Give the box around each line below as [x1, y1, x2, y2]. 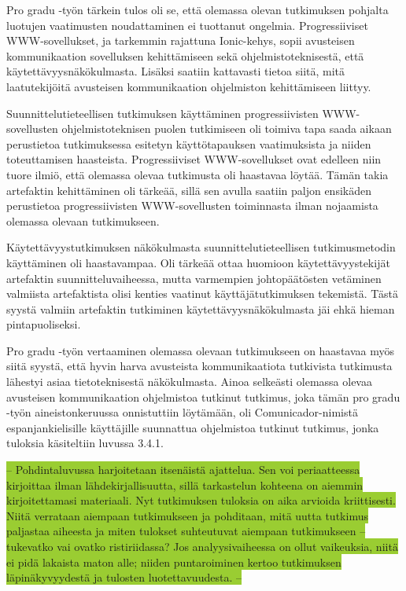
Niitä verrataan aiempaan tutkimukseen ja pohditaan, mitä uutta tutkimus [6, 507, 368, 523]
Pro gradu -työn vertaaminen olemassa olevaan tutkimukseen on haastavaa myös [6, 342, 394, 358]
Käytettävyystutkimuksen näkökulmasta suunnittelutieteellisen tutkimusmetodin [6, 239, 396, 255]
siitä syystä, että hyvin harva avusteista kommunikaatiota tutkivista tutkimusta [6, 358, 393, 374]
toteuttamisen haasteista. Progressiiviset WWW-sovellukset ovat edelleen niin [6, 151, 382, 167]
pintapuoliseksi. [6, 316, 81, 332]
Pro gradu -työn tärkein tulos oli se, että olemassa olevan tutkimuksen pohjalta [6, 2, 389, 17]
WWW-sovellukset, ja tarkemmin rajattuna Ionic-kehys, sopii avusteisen [6, 32, 355, 49]
